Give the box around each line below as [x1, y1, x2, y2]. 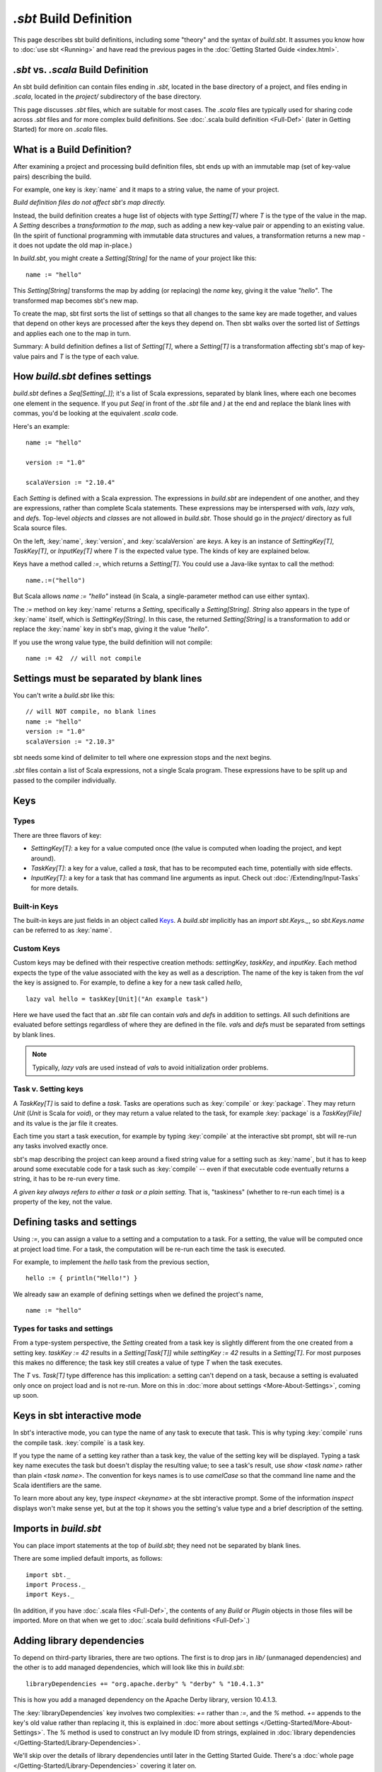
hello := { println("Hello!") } [25, 1274, 138, 1282]
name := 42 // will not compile [25, 654, 141, 663]
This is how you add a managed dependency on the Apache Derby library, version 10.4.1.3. [13, 1695, 277, 1704]
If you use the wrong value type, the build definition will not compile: [13, 638, 212, 646]
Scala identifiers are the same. [13, 1481, 102, 1490]
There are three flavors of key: [13, 831, 102, 839]
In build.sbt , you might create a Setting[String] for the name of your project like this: [13, 254, 257, 262]
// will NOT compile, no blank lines [25, 707, 157, 716]
